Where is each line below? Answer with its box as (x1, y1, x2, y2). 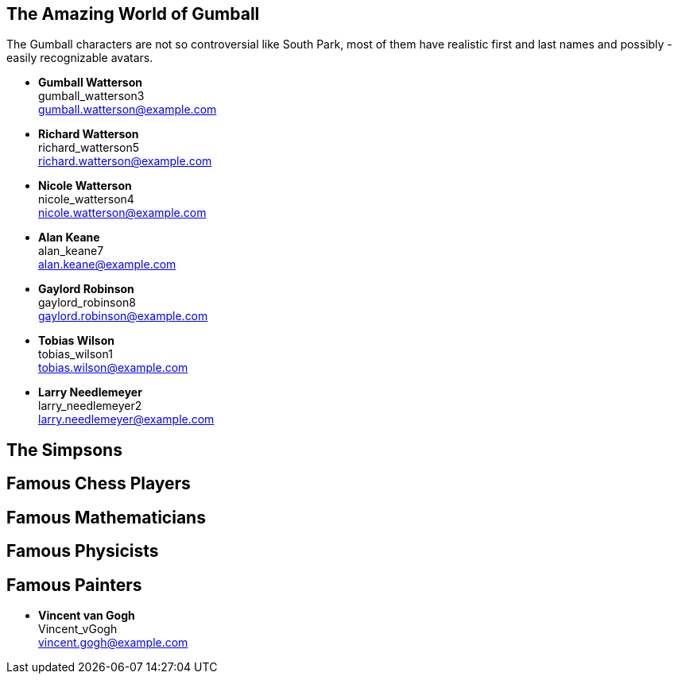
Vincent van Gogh (38, 608, 135, 622)
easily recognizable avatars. (6, 51, 153, 65)
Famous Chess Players (6, 473, 191, 494)
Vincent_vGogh (38, 621, 118, 636)
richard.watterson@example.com (38, 154, 212, 168)
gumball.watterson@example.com (38, 102, 217, 117)
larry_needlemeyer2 (38, 399, 142, 413)
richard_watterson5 (38, 141, 140, 155)
